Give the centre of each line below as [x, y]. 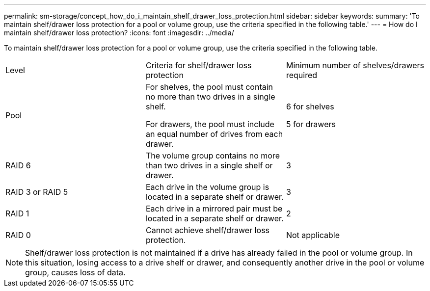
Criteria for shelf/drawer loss [199, 65]
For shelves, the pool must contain [209, 87]
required [302, 75]
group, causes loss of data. [75, 272]
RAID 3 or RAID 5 [37, 192]
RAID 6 [18, 165]
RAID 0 [18, 235]
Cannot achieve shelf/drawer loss [208, 230]
